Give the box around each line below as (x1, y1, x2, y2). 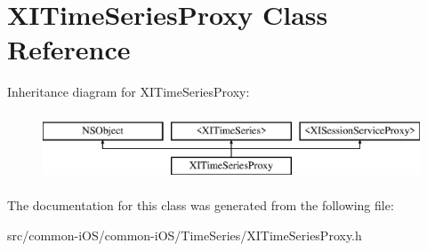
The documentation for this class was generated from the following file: (7, 196, 394, 215)
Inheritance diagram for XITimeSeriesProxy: (7, 82, 250, 101)
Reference (7, 31, 131, 67)
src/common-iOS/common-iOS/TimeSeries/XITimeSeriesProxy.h (7, 225, 362, 244)
